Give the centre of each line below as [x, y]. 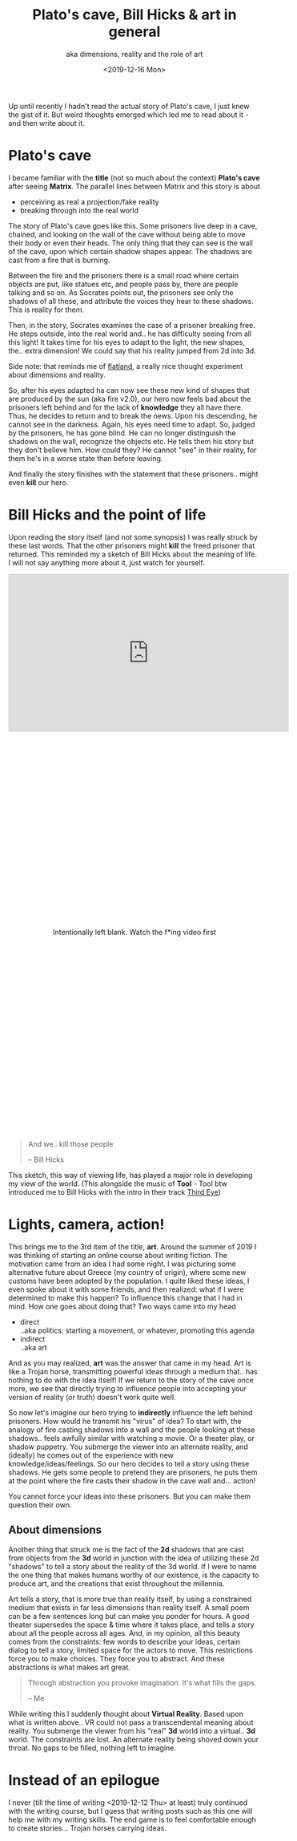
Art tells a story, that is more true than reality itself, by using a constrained [130, 1599]
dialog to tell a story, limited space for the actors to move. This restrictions [131, 1650]
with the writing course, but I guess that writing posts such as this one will [130, 1811]
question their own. [40, 1504]
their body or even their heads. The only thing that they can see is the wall [131, 243]
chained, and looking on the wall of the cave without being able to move [127, 234]
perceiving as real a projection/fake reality [89, 201]
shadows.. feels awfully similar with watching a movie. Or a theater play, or [131, 1438]
